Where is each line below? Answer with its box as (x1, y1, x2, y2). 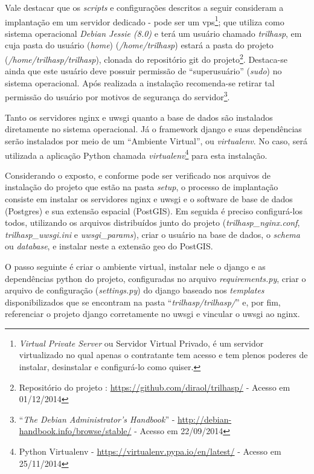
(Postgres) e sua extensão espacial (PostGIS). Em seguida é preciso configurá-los (5, 204, 303, 217)
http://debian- (178, 412, 232, 425)
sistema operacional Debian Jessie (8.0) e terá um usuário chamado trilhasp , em (5, 27, 302, 39)
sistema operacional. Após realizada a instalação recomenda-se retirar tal (5, 76, 275, 89)
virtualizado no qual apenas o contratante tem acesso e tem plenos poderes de (19, 348, 308, 361)
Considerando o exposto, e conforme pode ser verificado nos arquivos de (5, 168, 271, 181)
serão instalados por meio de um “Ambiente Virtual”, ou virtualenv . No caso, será (5, 134, 308, 147)
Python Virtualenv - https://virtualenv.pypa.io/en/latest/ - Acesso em (19, 445, 281, 458)
